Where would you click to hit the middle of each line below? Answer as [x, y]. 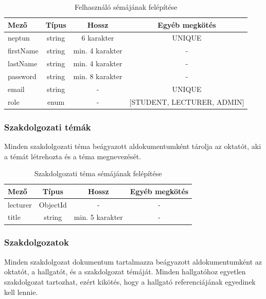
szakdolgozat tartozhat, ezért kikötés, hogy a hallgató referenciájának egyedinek [130, 281]
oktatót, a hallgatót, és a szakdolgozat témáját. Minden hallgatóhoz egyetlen [125, 272]
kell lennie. [21, 292]
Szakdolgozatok [37, 242]
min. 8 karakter [98, 76]
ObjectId [53, 204]
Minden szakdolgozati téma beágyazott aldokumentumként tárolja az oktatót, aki [133, 146]
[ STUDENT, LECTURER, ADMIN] [187, 101]
